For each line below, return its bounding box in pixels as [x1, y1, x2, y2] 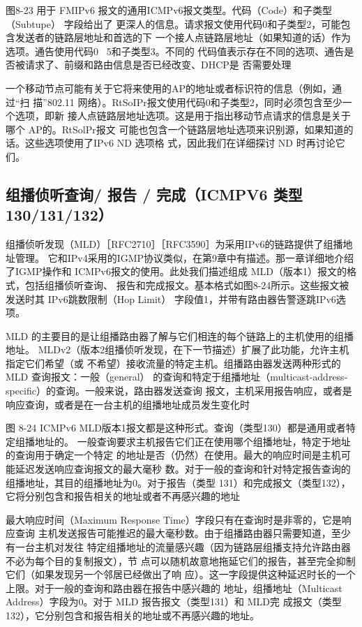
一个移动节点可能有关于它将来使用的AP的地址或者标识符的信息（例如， [6, 80, 333, 95]
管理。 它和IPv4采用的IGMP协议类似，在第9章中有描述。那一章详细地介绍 [15, 250, 354, 265]
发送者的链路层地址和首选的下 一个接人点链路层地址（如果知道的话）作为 [15, 30, 351, 45]
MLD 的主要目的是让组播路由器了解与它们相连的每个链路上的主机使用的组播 [6, 328, 354, 343]
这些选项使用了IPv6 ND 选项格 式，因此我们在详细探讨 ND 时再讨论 [24, 135, 335, 150]
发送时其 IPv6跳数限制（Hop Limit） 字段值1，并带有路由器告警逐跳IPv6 [6, 291, 336, 306]
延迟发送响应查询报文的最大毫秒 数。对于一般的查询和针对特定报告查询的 [15, 462, 351, 476]
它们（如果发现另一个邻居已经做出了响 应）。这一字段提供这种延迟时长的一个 [6, 567, 356, 582]
